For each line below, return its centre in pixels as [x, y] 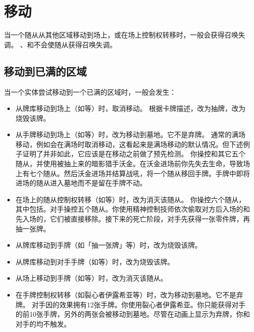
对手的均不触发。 [43, 323]
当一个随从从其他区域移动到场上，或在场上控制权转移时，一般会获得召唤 [121, 35]
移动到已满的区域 [45, 71]
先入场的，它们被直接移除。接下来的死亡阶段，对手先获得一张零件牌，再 [133, 219]
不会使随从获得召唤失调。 [75, 44]
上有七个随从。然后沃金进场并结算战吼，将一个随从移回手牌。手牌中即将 [133, 173]
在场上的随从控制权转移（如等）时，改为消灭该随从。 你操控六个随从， [130, 199]
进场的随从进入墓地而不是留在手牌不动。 [81, 183]
